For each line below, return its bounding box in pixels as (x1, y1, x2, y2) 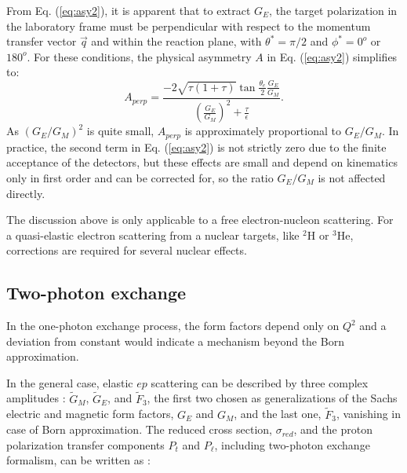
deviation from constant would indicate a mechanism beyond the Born (6, 332, 344, 349)
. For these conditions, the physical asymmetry (27, 48, 252, 64)
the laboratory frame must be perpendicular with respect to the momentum (6, 17, 371, 34)
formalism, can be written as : (6, 452, 151, 468)
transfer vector (6, 33, 77, 49)
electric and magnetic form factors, (6, 405, 174, 422)
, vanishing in (336, 405, 402, 422)
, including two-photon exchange (214, 436, 370, 453)
